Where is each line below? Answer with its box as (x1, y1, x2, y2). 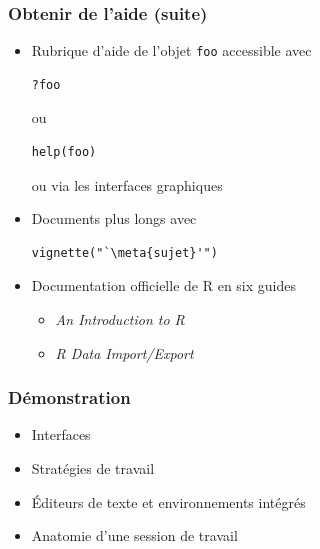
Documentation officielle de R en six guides (31, 275, 296, 296)
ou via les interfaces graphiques (31, 174, 223, 195)
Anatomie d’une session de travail (31, 525, 238, 546)
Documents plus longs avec (31, 208, 197, 229)
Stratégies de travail (31, 458, 155, 479)
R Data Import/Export (55, 342, 194, 363)
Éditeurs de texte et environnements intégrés (31, 491, 306, 512)
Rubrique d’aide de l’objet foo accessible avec (31, 40, 312, 61)
